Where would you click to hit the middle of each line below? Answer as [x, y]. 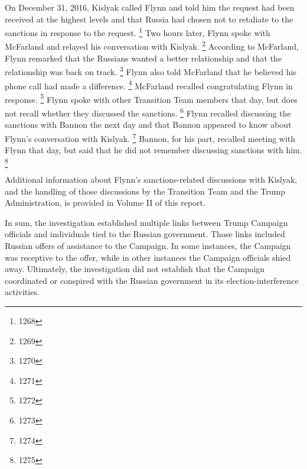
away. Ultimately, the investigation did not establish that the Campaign [135, 269]
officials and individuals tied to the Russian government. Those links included [145, 234]
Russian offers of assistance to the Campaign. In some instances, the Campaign [148, 246]
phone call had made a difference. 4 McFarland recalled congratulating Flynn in [149, 85]
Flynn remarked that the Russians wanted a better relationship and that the [143, 58]
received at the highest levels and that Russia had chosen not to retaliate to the [149, 19]
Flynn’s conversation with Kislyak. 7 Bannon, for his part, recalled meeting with [150, 137]
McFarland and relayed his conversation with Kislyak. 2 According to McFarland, [152, 46]
